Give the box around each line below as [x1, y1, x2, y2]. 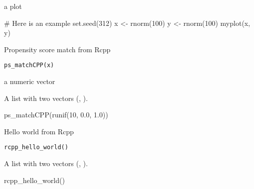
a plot [4, 1, 22, 11]
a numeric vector [4, 76, 55, 87]
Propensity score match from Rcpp [4, 44, 111, 54]
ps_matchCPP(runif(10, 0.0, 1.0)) [4, 109, 108, 120]
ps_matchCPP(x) [4, 62, 54, 69]
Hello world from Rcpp [4, 126, 74, 136]
